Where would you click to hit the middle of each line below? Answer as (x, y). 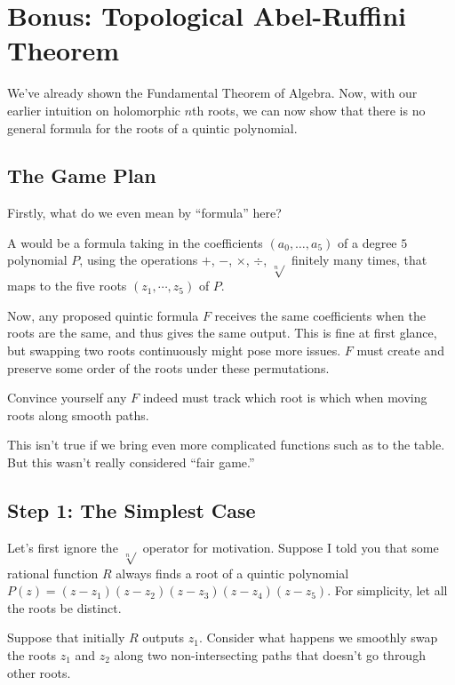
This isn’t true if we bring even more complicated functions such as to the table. (226, 445)
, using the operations (139, 260)
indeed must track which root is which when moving (285, 398)
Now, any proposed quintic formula (103, 315)
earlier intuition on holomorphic (94, 110)
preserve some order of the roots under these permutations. (168, 367)
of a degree (367, 242)
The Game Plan (82, 175)
